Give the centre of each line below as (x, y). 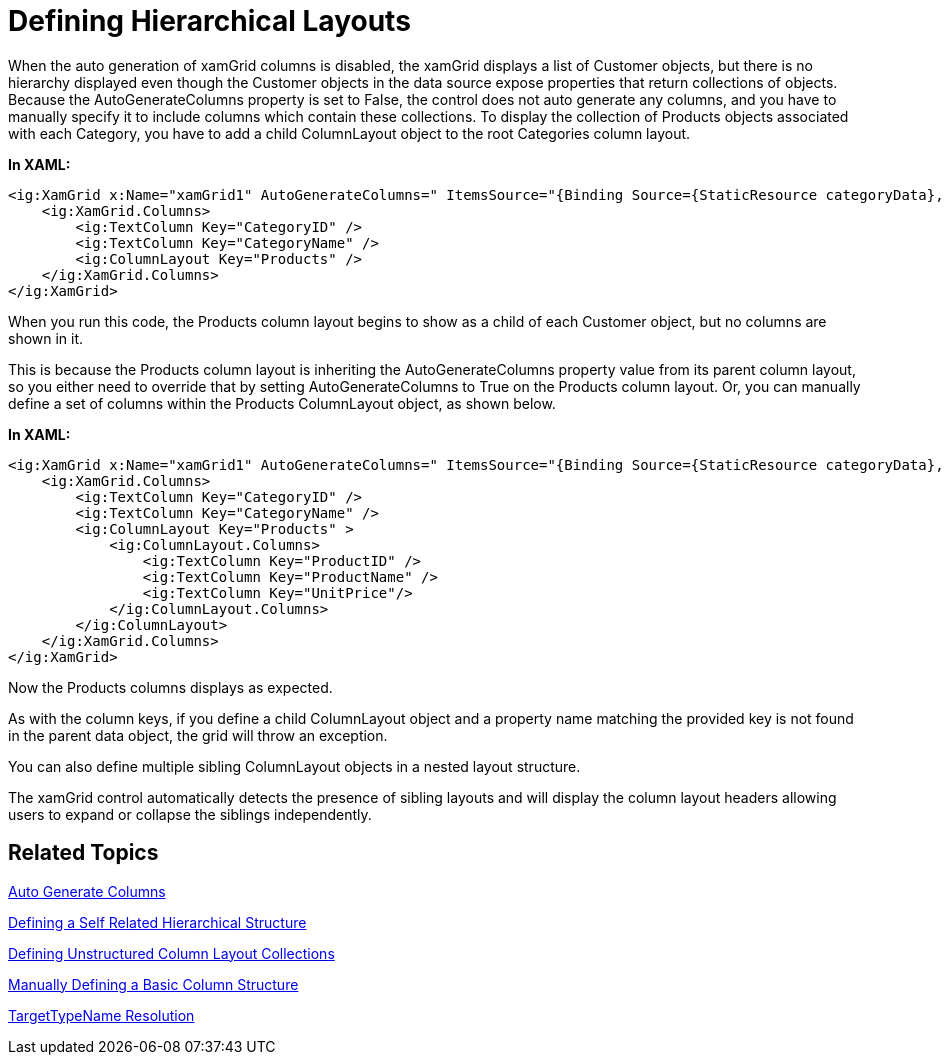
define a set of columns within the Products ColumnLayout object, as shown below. (282, 403)
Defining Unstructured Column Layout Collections (171, 953)
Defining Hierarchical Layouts (209, 21)
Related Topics (83, 853)
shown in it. (46, 338)
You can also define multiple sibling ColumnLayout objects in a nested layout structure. (294, 766)
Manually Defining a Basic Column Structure (153, 984)
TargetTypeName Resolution (101, 1015)
